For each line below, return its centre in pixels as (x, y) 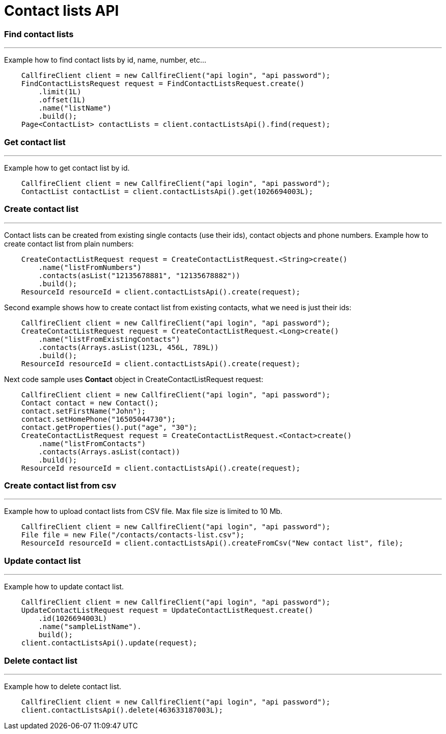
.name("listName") (75, 108)
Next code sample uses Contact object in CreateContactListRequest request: (134, 379)
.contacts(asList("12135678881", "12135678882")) (139, 275)
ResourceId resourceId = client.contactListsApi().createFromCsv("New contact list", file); (212, 543)
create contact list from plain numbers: (69, 243)
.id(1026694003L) (73, 619)
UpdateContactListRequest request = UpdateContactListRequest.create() (167, 610)
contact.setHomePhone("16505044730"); (99, 419)
